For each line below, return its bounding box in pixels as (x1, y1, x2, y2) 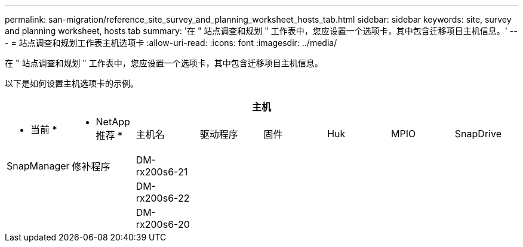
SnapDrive (454, 128, 502, 140)
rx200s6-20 (136, 218, 190, 230)
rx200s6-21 (136, 166, 188, 178)
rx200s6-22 (136, 192, 190, 204)
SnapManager (7, 160, 70, 172)
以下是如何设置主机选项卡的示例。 (5, 78, 139, 88)
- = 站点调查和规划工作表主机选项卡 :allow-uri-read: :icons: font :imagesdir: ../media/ (5, 38, 337, 48)
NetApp (96, 116, 130, 128)
